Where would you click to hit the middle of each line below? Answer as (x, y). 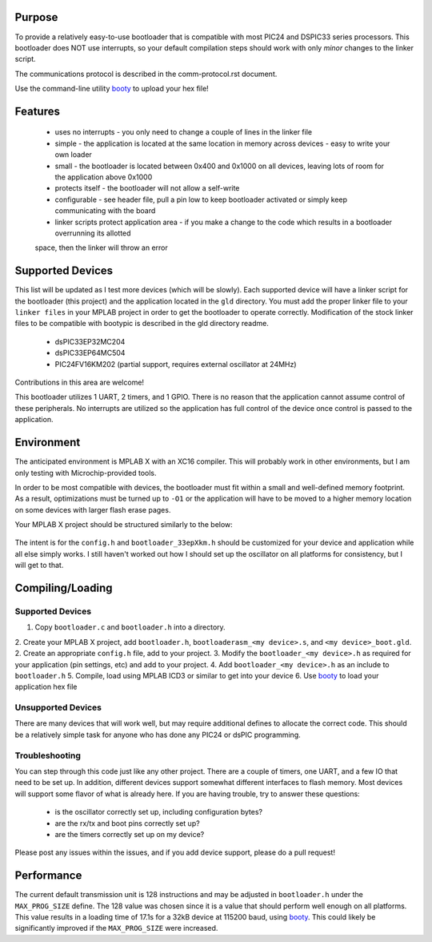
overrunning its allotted (93, 233)
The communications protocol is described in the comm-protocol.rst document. (146, 74)
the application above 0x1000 (104, 177)
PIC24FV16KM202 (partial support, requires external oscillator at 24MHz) (176, 364)
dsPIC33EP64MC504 (90, 353)
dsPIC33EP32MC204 (90, 341)
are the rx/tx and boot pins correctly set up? (127, 823)
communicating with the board (105, 211)
